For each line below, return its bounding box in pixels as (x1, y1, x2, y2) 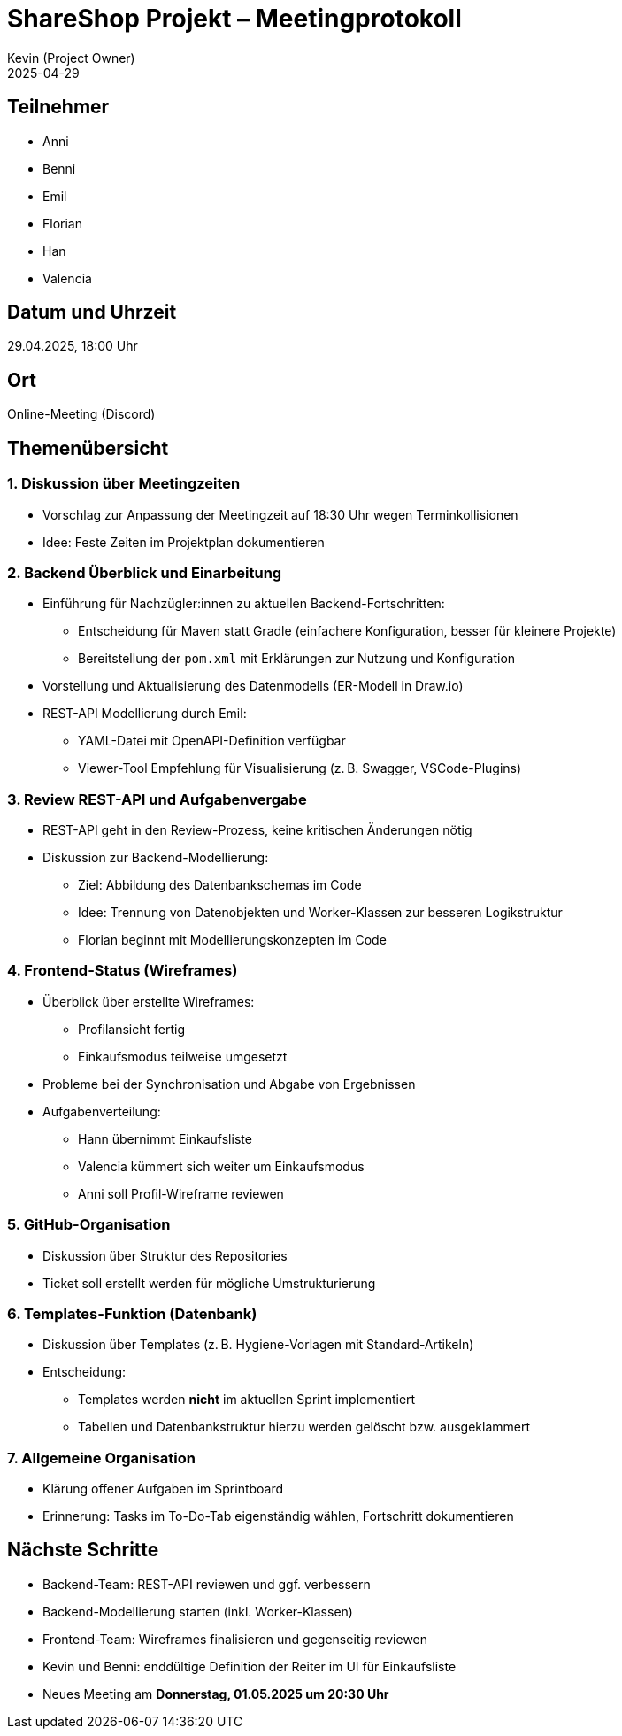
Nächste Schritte (7, 1539, 159, 1562)
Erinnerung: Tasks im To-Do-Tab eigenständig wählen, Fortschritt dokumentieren (42, 1508, 514, 1524)
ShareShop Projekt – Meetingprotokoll (7, 4, 462, 34)
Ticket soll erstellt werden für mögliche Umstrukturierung (42, 1275, 376, 1291)
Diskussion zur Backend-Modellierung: (42, 850, 269, 865)
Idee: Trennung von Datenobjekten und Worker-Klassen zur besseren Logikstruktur (78, 905, 563, 920)
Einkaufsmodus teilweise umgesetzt (78, 1048, 288, 1064)
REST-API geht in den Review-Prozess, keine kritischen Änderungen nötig (42, 822, 472, 837)
